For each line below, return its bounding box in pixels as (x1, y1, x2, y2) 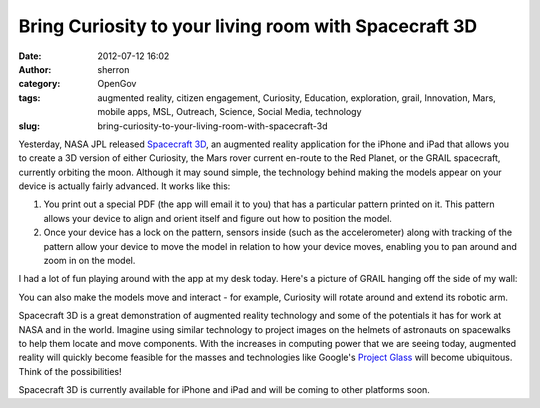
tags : (18, 91, 41, 104)
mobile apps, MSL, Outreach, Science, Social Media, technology (97, 106, 362, 118)
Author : (18, 63, 52, 75)
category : (18, 78, 61, 90)
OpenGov (97, 78, 137, 90)
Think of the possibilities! (18, 365, 122, 377)
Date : (18, 50, 42, 62)
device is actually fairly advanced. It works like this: (18, 180, 231, 192)
